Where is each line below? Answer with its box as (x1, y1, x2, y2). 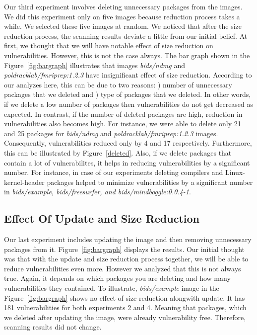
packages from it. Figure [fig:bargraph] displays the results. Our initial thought (4, 244, 245, 254)
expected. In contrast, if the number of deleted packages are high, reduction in (4, 108, 243, 119)
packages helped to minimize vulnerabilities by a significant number (47, 176, 253, 187)
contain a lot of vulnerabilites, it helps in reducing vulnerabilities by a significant (4, 157, 250, 167)
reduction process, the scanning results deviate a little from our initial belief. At (4, 30, 248, 41)
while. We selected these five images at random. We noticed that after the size (4, 21, 242, 31)
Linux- (225, 167, 245, 177)
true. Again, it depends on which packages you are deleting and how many (4, 273, 231, 283)
